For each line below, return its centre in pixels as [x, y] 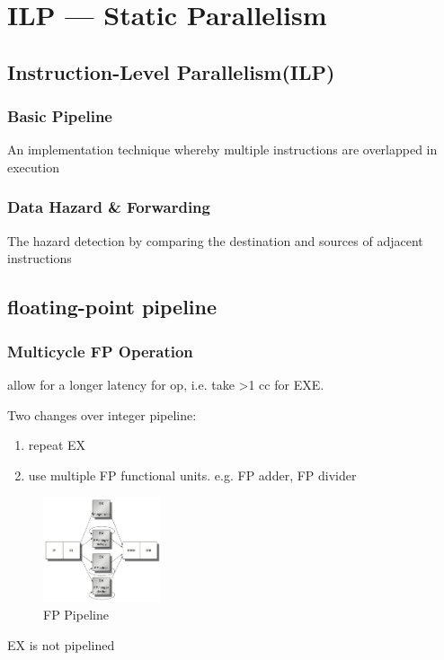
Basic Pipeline [60, 116]
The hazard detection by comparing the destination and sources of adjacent [215, 240]
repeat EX [57, 445]
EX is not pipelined [61, 644]
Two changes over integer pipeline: [102, 414]
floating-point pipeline [112, 307]
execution [33, 167]
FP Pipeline [76, 615]
